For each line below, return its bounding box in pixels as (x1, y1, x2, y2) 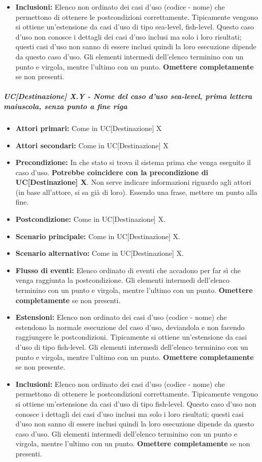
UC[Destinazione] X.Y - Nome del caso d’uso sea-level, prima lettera (4, 91, 252, 102)
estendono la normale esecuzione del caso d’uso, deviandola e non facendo (15, 321, 245, 332)
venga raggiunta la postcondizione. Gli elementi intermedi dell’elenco (15, 275, 230, 285)
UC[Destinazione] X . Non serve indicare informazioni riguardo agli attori (15, 177, 251, 187)
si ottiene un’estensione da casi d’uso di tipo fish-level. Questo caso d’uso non (15, 398, 256, 409)
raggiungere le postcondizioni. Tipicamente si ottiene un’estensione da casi (15, 332, 247, 342)
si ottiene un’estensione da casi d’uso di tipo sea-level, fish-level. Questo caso (15, 21, 254, 32)
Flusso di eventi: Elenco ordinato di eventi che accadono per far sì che (15, 265, 241, 275)
